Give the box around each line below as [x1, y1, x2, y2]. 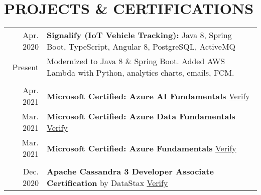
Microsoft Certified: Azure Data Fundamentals [46, 110, 235, 122]
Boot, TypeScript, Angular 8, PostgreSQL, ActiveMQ [46, 41, 236, 53]
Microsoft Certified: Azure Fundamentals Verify [46, 142, 236, 154]
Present [12, 61, 39, 73]
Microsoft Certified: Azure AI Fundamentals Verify [46, 90, 250, 102]
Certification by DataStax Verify [46, 177, 168, 189]
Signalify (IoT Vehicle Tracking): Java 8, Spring [46, 29, 232, 41]
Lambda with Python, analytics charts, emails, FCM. [46, 67, 234, 79]
